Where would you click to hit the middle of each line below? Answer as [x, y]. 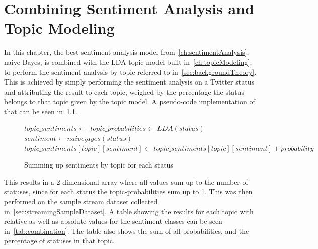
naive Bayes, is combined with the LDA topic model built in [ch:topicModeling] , [128, 62]
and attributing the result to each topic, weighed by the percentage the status [124, 91]
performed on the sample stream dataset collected [81, 201]
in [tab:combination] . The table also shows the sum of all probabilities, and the [127, 231]
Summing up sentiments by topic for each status [99, 165]
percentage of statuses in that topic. [59, 241]
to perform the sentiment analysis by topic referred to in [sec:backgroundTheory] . [130, 72]
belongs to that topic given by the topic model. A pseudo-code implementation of [130, 101]
